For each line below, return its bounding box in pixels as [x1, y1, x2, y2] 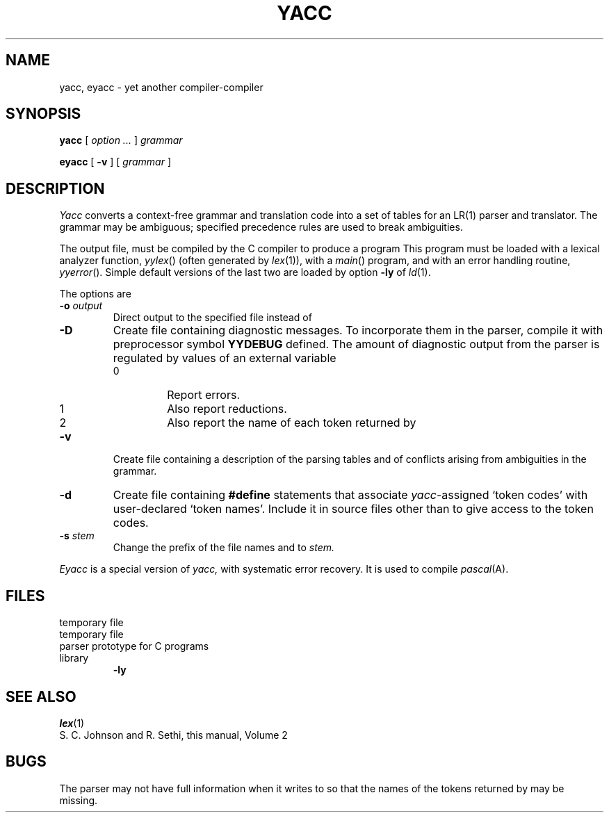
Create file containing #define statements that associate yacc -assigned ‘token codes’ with [113, 488, 588, 502]
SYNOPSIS [6, 105, 81, 123]
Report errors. [167, 388, 241, 402]
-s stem [59, 530, 95, 542]
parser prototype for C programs [59, 640, 209, 653]
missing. [59, 794, 98, 806]
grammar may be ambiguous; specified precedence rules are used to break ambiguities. [59, 221, 463, 234]
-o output [59, 300, 103, 312]
